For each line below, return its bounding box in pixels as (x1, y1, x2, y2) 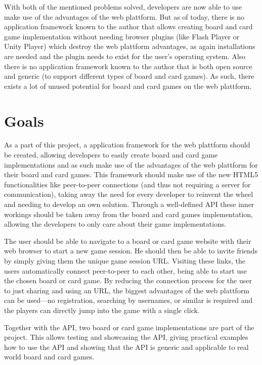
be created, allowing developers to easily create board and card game (4, 149, 218, 160)
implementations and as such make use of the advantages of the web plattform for (4, 159, 258, 170)
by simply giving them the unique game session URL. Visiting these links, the (4, 255, 245, 266)
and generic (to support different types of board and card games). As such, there (4, 71, 254, 81)
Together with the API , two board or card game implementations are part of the (4, 322, 254, 332)
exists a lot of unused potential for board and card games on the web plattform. (4, 80, 252, 91)
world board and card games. (4, 351, 95, 362)
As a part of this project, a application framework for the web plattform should (4, 139, 250, 150)
